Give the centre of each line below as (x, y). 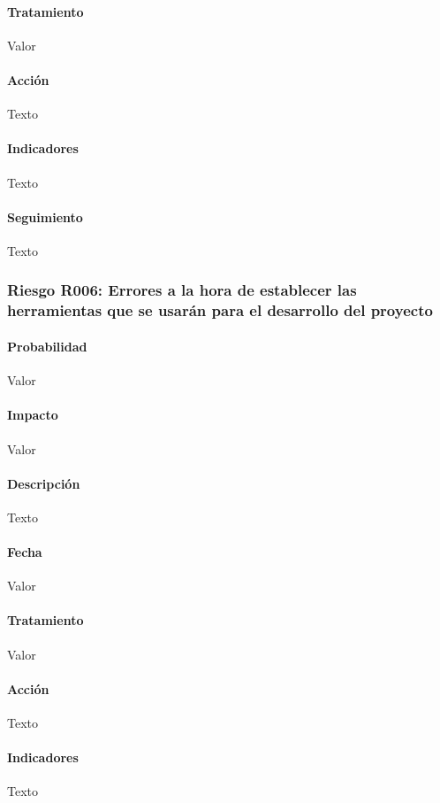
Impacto (33, 415)
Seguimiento (45, 216)
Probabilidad (47, 346)
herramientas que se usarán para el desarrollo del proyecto (220, 310)
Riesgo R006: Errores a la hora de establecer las (182, 290)
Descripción (44, 483)
